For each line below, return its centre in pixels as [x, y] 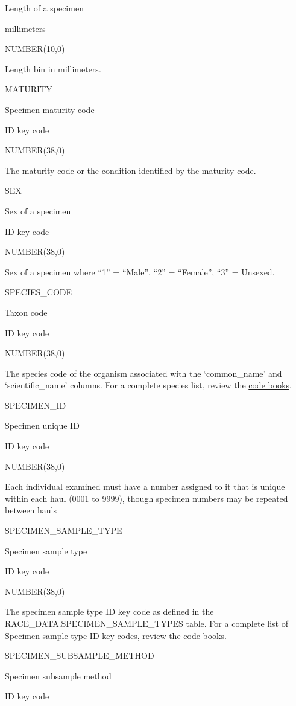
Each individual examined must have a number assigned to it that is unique [145, 486]
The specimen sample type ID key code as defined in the [109, 611]
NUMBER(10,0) [35, 49]
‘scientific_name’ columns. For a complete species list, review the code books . [148, 385]
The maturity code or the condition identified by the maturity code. [131, 170]
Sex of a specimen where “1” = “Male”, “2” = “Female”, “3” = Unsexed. [140, 271]
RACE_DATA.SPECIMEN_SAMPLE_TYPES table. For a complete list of [146, 623]
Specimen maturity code [50, 109]
